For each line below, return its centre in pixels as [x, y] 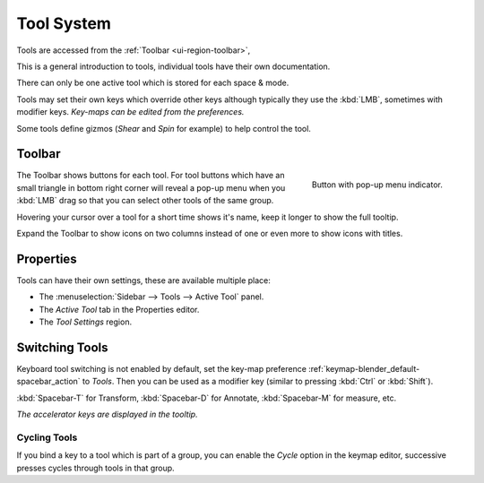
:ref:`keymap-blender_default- [364, 368]
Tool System [64, 23]
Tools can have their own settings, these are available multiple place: [143, 280]
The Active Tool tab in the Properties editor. [119, 309]
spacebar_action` [48, 382]
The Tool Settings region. [86, 322]
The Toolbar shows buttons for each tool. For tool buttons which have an [151, 176]
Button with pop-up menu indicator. [377, 185]
